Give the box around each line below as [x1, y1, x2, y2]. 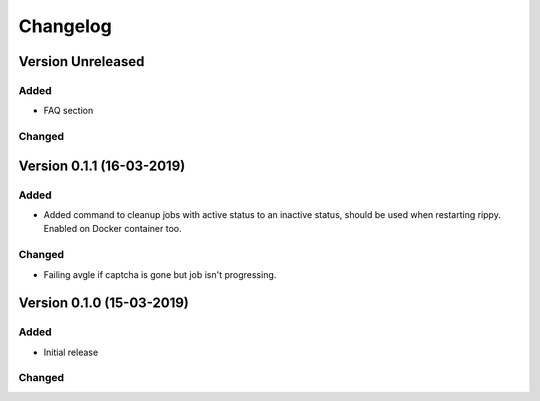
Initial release [43, 346, 99, 358]
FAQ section [43, 105, 94, 117]
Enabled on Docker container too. [43, 223, 182, 235]
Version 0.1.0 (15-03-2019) [18, 295, 190, 312]
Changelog [18, 15, 112, 37]
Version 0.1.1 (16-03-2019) [18, 157, 186, 174]
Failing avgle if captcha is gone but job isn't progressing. [43, 268, 277, 280]
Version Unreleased [18, 53, 145, 70]
